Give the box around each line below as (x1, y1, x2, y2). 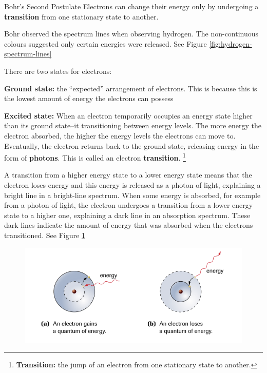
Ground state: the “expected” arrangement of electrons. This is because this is (4, 83, 257, 93)
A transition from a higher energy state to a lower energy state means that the (4, 169, 252, 180)
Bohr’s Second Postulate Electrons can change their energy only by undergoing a (4, 1, 259, 11)
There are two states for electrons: (4, 65, 112, 76)
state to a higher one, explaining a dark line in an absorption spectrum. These (4, 209, 251, 220)
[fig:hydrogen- (209, 38, 252, 49)
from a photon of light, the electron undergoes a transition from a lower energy (4, 200, 253, 210)
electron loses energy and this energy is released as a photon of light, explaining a (4, 179, 261, 190)
